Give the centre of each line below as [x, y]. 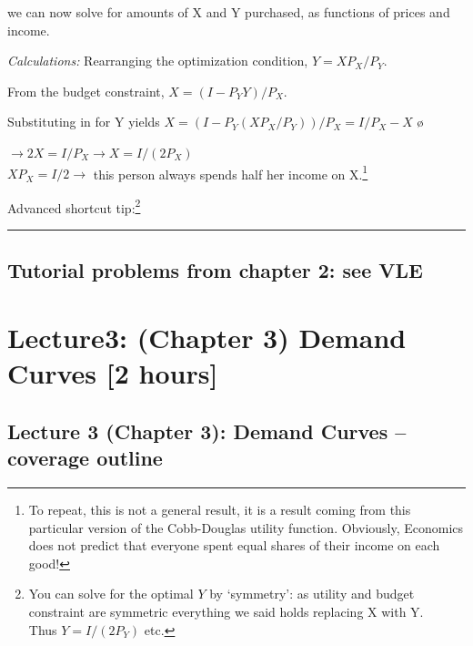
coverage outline [85, 458]
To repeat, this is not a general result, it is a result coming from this [220, 509]
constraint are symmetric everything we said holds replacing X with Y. [226, 611]
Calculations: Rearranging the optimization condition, [158, 61]
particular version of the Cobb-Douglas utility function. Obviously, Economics [246, 527]
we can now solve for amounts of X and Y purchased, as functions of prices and [229, 12]
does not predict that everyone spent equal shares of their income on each [234, 545]
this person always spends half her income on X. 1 [231, 172]
